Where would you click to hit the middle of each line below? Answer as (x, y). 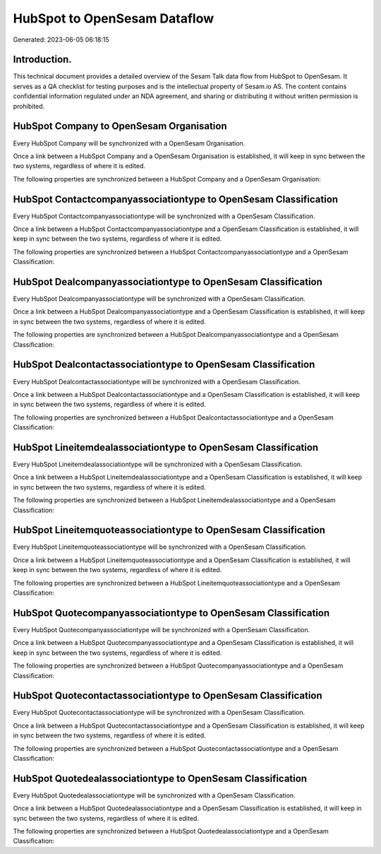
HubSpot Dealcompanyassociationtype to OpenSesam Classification (168, 281)
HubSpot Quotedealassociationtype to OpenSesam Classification (160, 778)
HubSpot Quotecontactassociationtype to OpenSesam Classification (168, 696)
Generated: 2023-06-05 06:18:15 (61, 40)
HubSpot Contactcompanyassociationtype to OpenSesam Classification (176, 199)
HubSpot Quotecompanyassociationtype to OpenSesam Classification (171, 613)
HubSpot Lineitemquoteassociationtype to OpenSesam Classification (169, 530)
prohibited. (29, 106)
